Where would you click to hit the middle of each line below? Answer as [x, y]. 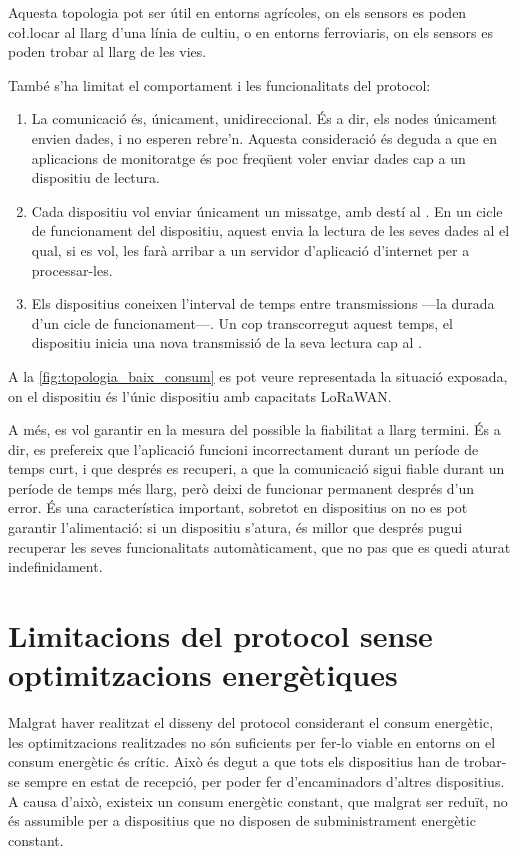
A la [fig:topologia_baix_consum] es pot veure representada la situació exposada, [258, 375]
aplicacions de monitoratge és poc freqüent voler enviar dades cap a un [248, 157]
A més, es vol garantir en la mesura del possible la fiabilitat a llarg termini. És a [254, 429]
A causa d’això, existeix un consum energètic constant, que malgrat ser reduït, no [258, 800]
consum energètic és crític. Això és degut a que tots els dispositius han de [233, 761]
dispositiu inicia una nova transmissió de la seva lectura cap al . [226, 342]
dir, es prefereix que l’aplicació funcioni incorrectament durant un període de [243, 448]
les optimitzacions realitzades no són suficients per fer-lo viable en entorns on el [252, 741]
